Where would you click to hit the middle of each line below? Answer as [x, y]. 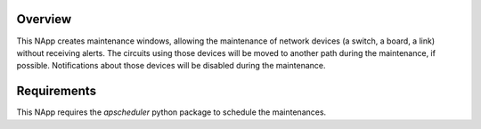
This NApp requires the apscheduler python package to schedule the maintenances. [171, 112]
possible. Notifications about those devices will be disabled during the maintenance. [171, 66]
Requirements [57, 91]
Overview [44, 19]
